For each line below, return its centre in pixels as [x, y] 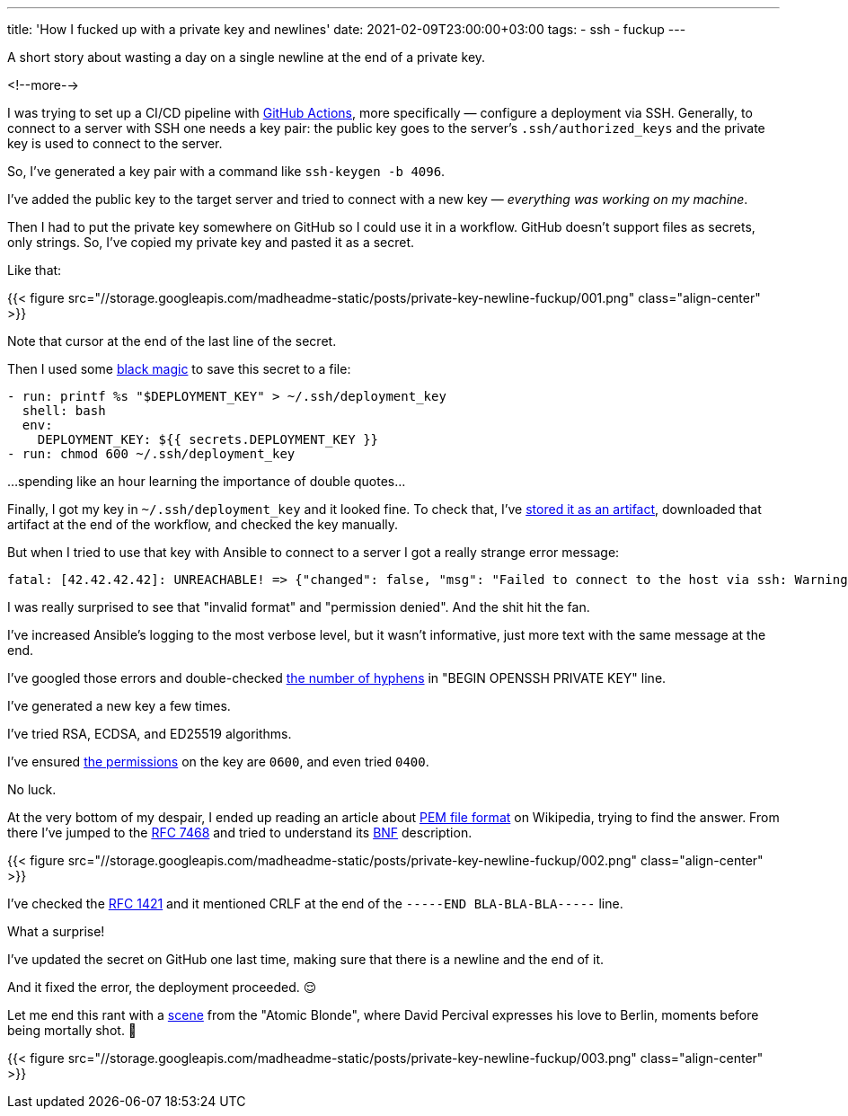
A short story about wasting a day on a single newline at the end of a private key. [247, 57]
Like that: [35, 270]
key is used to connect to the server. [115, 143]
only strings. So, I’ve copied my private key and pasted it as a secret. [211, 242]
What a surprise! [56, 931]
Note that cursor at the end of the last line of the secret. [172, 341]
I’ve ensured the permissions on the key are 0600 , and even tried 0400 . [218, 762]
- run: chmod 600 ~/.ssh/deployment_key [151, 454]
